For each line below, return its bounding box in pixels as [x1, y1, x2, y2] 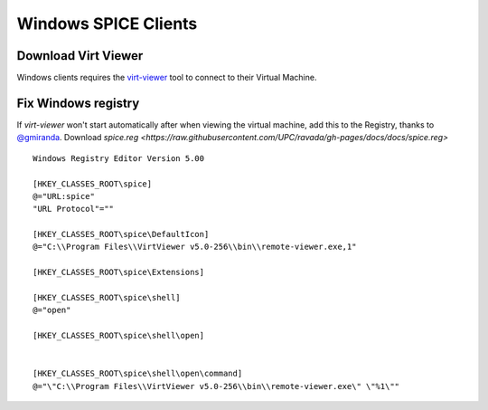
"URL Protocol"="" [33, 204, 115, 215]
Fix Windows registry [16, 95, 140, 110]
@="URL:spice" [33, 191, 95, 201]
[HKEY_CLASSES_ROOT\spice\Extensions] [33, 267, 205, 278]
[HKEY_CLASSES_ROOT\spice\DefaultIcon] [33, 229, 210, 240]
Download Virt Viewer [16, 48, 144, 63]
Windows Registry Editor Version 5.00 [33, 153, 205, 163]
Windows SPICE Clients [16, 14, 198, 33]
